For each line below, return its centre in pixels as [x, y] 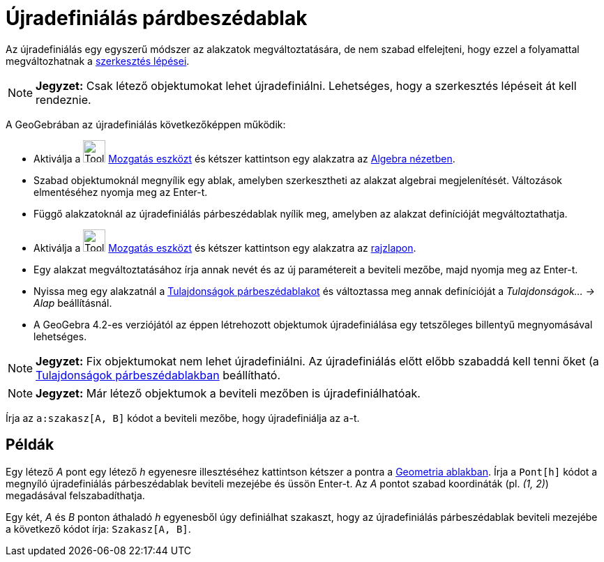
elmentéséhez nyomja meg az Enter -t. [121, 192]
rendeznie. [63, 99]
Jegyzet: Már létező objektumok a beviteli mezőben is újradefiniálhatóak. [228, 393]
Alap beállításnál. [73, 303]
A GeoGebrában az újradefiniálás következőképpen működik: [146, 124]
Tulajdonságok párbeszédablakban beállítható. [158, 375]
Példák [30, 445]
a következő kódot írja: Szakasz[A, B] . [98, 529]
